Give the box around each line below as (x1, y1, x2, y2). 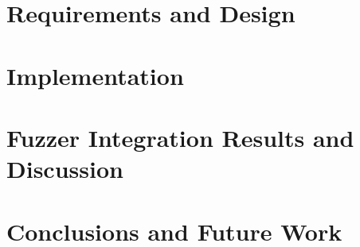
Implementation (6, 59, 184, 91)
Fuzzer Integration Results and (6, 121, 354, 153)
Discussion (6, 152, 123, 185)
